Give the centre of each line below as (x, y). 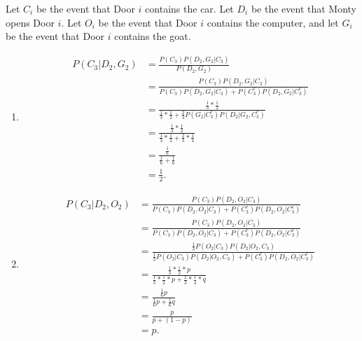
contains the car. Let (189, 8)
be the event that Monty (304, 8)
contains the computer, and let (273, 22)
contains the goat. (153, 36)
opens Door (30, 22)
